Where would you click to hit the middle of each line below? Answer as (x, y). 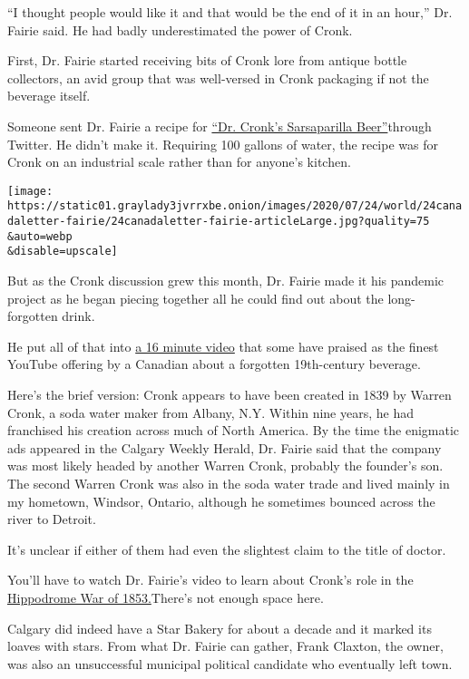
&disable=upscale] (63, 252)
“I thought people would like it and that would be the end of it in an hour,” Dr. (230, 12)
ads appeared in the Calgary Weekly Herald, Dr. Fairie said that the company (225, 447)
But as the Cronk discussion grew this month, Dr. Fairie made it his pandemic (226, 281)
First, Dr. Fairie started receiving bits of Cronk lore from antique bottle (207, 60)
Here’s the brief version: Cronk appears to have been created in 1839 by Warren (230, 394)
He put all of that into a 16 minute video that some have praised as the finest (223, 346)
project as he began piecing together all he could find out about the (195, 298)
